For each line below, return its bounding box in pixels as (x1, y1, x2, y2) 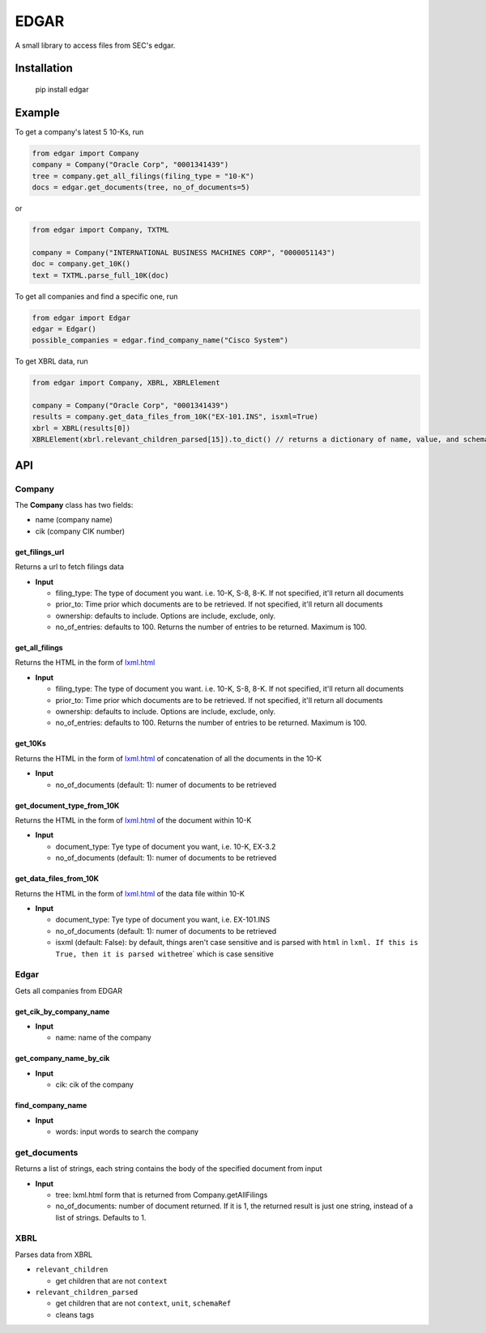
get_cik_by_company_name (15, 1007, 110, 1016)
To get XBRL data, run (15, 356, 88, 366)
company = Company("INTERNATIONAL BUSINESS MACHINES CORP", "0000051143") (32, 248, 336, 257)
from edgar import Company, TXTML (32, 225, 169, 234)
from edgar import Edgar (32, 313, 131, 322)
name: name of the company (55, 1033, 151, 1042)
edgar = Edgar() (32, 324, 97, 334)
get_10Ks (15, 739, 46, 748)
